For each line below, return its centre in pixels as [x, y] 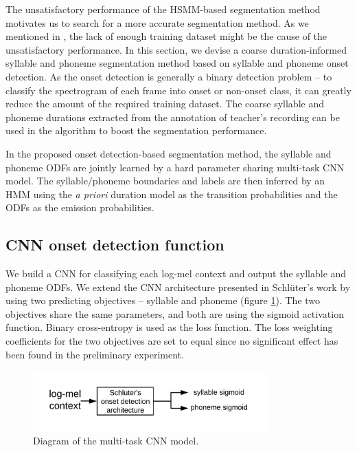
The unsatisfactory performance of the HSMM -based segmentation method [163, 9]
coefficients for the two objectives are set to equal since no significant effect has [172, 341]
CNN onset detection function [115, 245]
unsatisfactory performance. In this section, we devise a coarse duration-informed [176, 49]
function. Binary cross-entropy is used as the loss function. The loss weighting [169, 327]
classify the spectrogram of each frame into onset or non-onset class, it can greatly [178, 90]
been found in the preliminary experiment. [95, 354]
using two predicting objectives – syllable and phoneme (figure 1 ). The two [163, 300]
